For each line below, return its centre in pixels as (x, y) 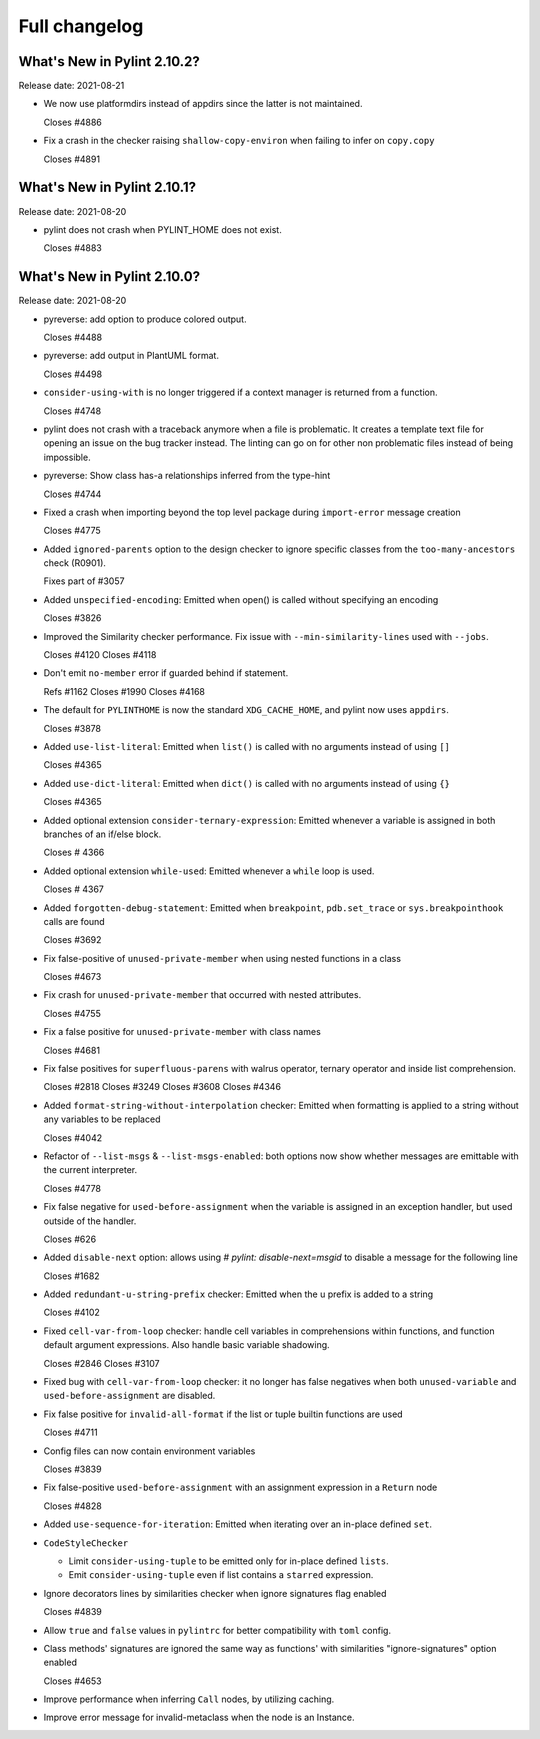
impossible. (67, 457)
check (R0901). (75, 563)
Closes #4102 (71, 1312)
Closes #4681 (71, 1050)
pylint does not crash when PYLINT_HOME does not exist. (162, 229)
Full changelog (81, 26)
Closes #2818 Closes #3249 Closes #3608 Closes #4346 (162, 1087)
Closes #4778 (72, 1188)
